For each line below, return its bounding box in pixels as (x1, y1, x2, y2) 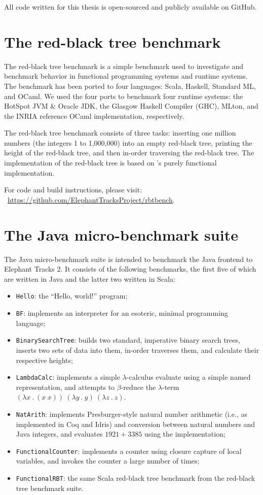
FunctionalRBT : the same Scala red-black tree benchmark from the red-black (16, 473, 255, 483)
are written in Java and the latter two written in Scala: (4, 273, 175, 284)
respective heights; (16, 354, 73, 365)
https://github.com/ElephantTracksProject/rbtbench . (8, 194, 175, 205)
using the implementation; (144, 428, 226, 439)
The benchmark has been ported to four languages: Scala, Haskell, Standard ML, (4, 80, 256, 91)
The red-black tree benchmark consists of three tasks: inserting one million (4, 127, 236, 138)
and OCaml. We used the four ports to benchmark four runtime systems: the (4, 90, 243, 101)
